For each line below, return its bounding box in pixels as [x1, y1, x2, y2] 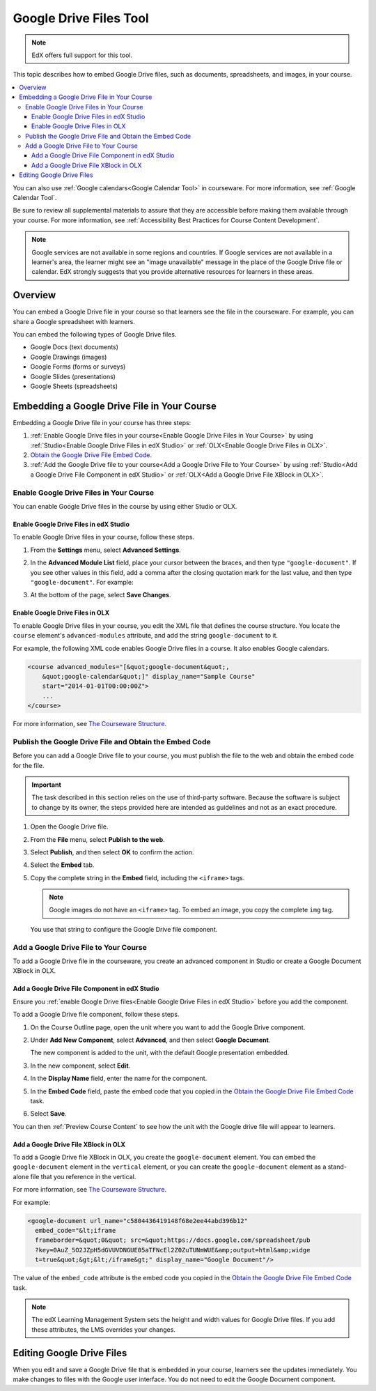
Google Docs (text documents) [30, 343, 118, 351]
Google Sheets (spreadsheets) [30, 382, 118, 390]
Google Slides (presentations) [30, 372, 116, 381]
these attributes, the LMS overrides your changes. [31, 1325, 175, 1334]
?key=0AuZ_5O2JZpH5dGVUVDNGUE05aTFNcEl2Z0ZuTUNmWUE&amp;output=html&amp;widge [35, 1246, 311, 1254]
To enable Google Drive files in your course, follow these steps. [13, 533, 195, 541]
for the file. [13, 761, 45, 769]
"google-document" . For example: [30, 578, 134, 586]
